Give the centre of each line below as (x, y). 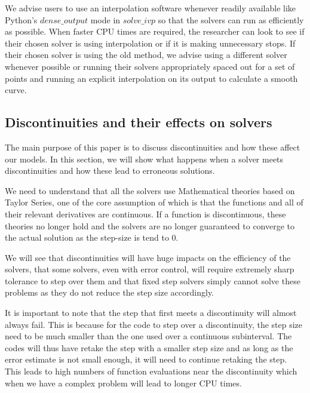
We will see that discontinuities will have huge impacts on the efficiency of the (148, 257)
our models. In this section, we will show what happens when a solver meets (144, 159)
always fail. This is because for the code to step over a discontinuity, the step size (154, 324)
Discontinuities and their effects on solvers (139, 122)
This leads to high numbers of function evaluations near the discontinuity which (151, 371)
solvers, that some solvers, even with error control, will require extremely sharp (150, 269)
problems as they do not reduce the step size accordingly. (110, 292)
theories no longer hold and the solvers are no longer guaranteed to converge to (150, 225)
